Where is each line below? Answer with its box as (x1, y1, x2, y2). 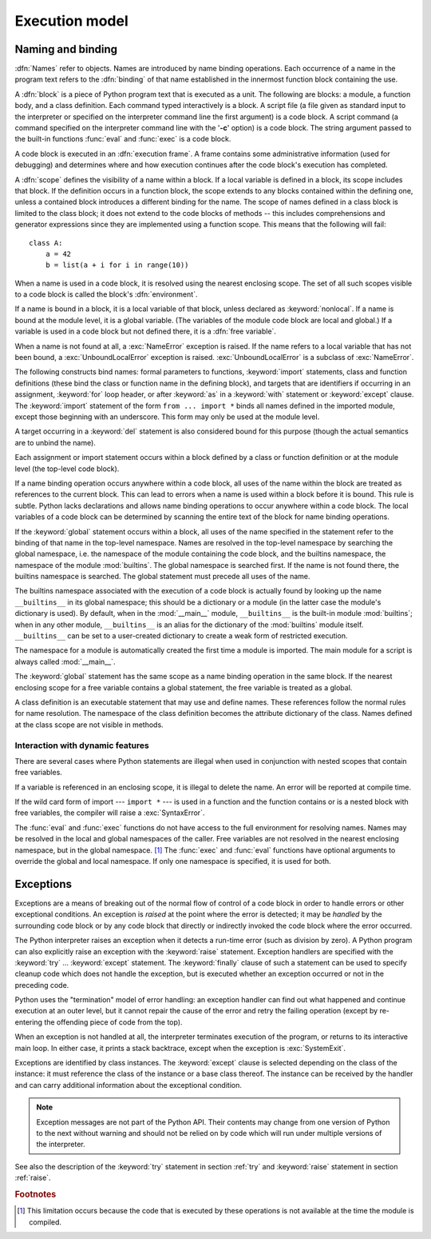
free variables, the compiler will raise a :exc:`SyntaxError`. (14, 808, 205, 817)
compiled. (29, 1217, 62, 1227)
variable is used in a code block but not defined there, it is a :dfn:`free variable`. (14, 326, 277, 336)
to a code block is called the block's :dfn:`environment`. (14, 290, 198, 299)
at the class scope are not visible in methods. (14, 720, 164, 729)
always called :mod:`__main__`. (14, 657, 116, 666)
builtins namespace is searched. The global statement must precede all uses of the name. (14, 572, 310, 582)
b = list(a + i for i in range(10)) (45, 261, 189, 270)
